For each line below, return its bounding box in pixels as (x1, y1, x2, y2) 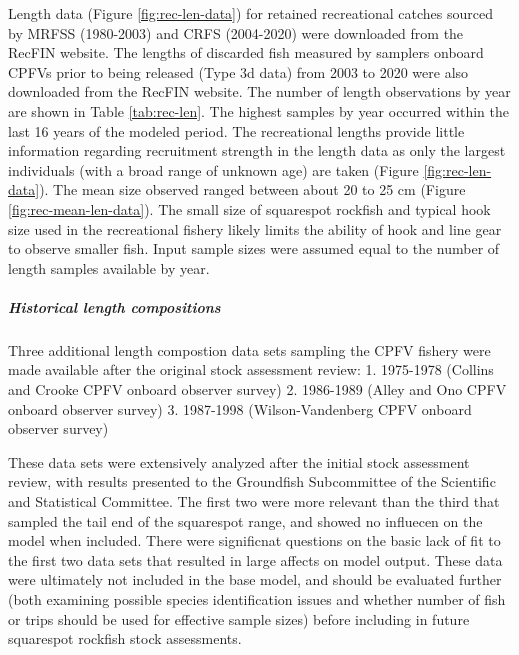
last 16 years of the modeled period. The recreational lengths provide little (8, 120, 465, 141)
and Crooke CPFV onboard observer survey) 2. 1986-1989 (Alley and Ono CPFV (8, 379, 507, 400)
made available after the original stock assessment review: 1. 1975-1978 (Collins (8, 359, 494, 380)
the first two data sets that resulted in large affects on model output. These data (8, 549, 503, 570)
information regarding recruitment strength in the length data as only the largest (8, 140, 506, 161)
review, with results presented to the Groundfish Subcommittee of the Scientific (8, 471, 496, 492)
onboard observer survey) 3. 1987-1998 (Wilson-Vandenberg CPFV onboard (8, 398, 472, 419)
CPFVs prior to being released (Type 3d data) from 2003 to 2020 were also (8, 61, 469, 82)
